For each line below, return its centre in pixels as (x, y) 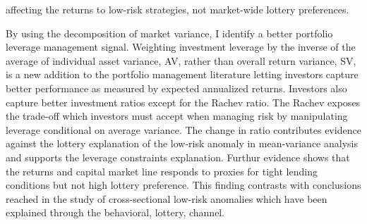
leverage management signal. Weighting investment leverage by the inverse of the (181, 47)
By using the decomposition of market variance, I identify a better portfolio (169, 33)
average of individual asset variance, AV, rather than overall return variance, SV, (181, 60)
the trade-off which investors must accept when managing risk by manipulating (177, 116)
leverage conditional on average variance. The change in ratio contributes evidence (183, 129)
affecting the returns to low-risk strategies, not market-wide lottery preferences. (178, 9)
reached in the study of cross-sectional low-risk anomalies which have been (167, 198)
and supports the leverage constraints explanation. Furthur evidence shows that (178, 157)
